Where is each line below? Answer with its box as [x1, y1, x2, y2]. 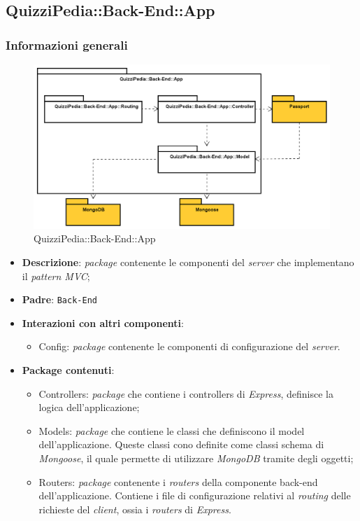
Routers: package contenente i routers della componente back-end [38, 474, 318, 489]
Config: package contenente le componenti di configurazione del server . [38, 339, 340, 354]
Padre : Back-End [22, 292, 97, 307]
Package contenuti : [22, 362, 115, 377]
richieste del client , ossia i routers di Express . [38, 501, 231, 516]
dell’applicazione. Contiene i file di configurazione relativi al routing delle [38, 488, 351, 503]
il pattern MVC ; [22, 268, 90, 283]
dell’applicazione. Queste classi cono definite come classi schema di [38, 437, 324, 452]
